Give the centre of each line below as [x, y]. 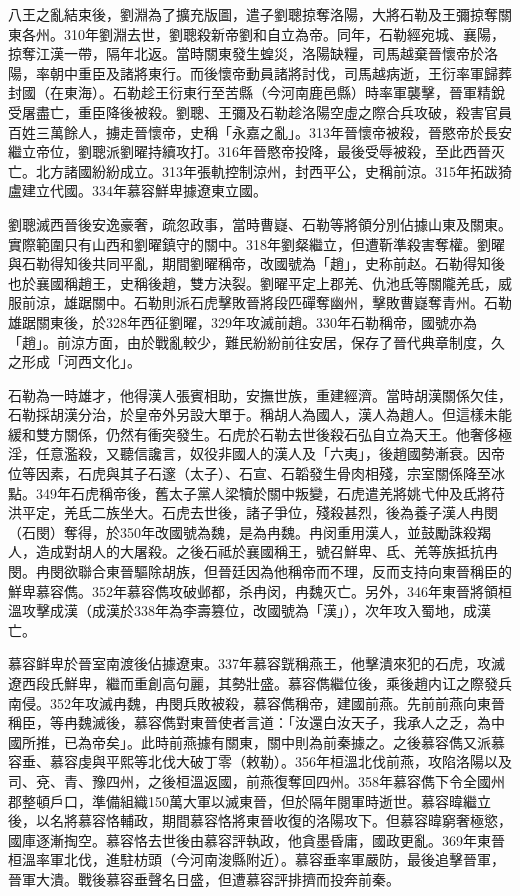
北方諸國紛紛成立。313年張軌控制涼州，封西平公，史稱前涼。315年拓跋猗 [273, 170]
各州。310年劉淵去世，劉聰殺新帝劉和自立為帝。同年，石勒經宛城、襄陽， [263, 33]
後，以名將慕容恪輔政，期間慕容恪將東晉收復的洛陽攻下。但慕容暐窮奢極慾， [260, 820]
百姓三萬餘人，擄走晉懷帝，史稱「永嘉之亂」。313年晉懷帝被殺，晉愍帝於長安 [260, 131]
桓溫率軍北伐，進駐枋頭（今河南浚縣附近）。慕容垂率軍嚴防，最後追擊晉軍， [256, 859]
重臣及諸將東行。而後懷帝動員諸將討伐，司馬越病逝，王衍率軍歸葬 [294, 72]
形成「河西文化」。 [81, 361]
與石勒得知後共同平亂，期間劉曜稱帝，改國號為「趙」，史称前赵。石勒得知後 [256, 263]
